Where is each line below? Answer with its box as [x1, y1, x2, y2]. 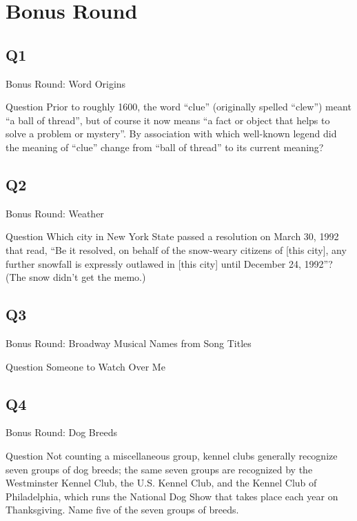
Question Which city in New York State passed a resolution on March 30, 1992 [6, 229, 339, 244]
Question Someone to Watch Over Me [6, 359, 165, 373]
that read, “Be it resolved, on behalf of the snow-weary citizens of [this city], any [6, 242, 347, 257]
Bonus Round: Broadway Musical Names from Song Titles [6, 335, 252, 350]
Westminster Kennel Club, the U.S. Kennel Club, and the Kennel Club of [6, 475, 317, 490]
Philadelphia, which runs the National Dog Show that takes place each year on [6, 489, 338, 503]
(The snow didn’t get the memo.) [6, 270, 146, 284]
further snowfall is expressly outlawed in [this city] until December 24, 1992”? [6, 256, 333, 271]
